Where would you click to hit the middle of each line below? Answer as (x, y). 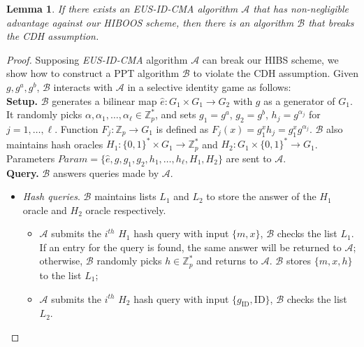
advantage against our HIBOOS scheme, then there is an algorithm (150, 22)
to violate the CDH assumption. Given (276, 73)
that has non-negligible (301, 8)
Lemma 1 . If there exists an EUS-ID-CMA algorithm (122, 8)
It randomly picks (44, 114)
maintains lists (125, 196)
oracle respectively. (126, 210)
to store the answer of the (261, 196)
